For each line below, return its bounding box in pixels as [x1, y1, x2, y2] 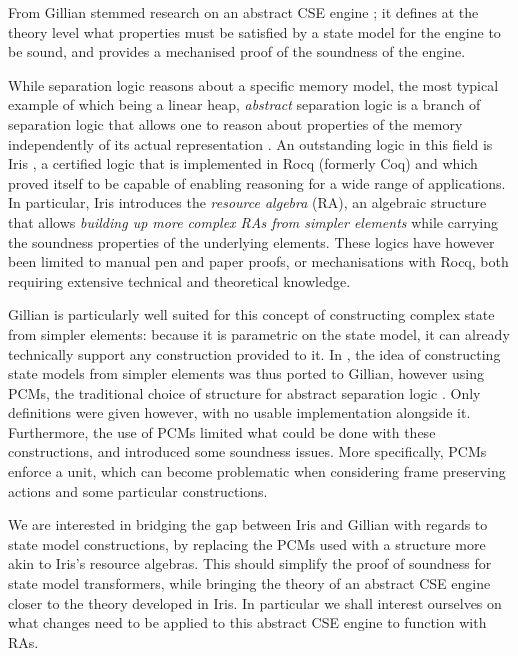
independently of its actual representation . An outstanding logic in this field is [8, 133, 493, 154]
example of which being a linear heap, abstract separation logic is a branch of [8, 94, 481, 115]
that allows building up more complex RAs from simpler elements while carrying [8, 211, 498, 232]
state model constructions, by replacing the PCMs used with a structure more [8, 533, 486, 554]
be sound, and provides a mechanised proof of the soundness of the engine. [8, 41, 466, 62]
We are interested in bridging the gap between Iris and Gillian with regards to [8, 514, 488, 535]
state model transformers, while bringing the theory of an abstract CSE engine [8, 573, 491, 594]
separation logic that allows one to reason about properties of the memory [8, 113, 463, 134]
